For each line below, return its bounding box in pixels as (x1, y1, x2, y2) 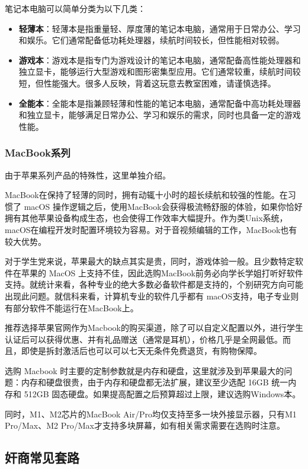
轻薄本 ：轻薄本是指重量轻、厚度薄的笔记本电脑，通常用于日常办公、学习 (18, 22, 301, 34)
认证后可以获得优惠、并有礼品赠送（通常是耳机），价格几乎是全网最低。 (5, 333, 283, 345)
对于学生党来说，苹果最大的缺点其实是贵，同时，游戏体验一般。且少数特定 (5, 255, 295, 267)
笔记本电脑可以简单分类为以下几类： (5, 2, 146, 14)
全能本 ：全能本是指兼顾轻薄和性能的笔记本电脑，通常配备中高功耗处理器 (18, 97, 301, 109)
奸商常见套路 (5, 448, 79, 467)
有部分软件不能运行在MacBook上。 (5, 301, 139, 314)
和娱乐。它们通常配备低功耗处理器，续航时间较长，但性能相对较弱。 (18, 34, 284, 46)
